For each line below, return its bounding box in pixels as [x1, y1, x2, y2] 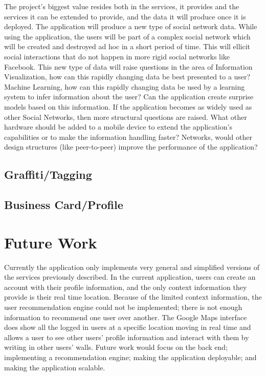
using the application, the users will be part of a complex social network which [4, 31, 251, 41]
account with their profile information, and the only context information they [4, 281, 247, 292]
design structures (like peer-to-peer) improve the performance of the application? [4, 141, 258, 152]
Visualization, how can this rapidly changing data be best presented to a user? [4, 71, 251, 82]
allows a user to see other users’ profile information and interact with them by [4, 331, 249, 342]
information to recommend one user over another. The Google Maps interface [4, 311, 247, 322]
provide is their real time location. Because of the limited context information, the [4, 291, 262, 302]
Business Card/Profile [4, 197, 123, 213]
